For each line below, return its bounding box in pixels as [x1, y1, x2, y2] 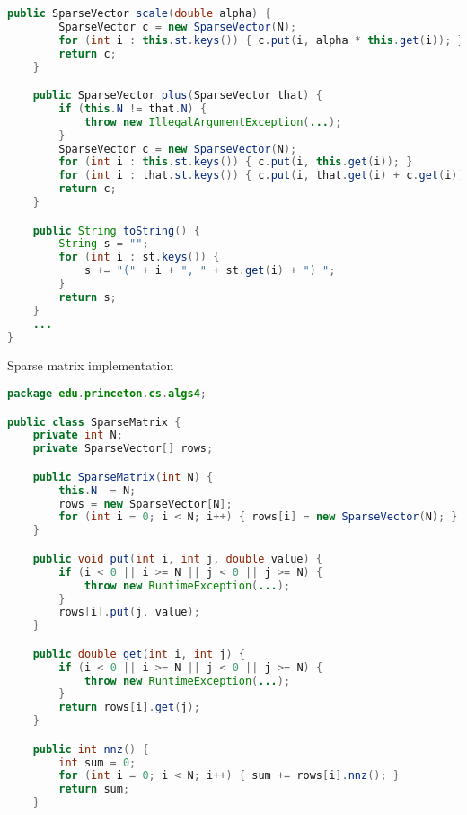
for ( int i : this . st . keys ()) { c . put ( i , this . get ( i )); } [58, 155, 413, 169]
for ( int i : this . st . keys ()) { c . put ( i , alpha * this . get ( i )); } [58, 33, 464, 47]
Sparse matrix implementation [7, 356, 174, 375]
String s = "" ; [58, 237, 149, 251]
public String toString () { [32, 224, 200, 237]
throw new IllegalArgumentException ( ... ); [84, 115, 342, 128]
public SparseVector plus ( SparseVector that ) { [32, 89, 322, 102]
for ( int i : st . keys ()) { [58, 251, 220, 264]
